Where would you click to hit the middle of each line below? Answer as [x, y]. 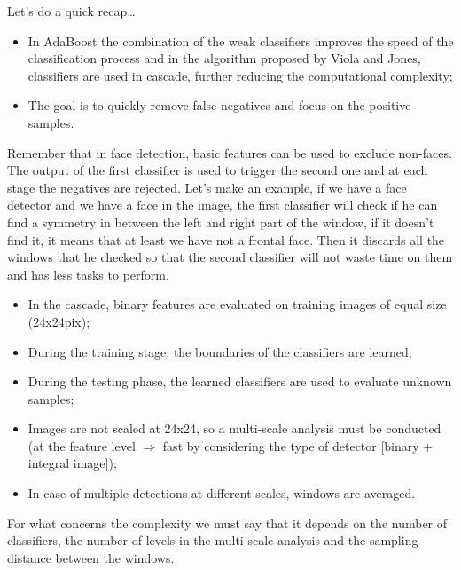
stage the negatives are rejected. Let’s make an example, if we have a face [207, 187]
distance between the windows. [91, 557]
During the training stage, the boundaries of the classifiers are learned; [220, 351]
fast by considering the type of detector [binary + [298, 445]
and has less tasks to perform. [88, 274]
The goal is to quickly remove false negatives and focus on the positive [219, 105]
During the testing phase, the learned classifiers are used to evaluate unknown [240, 381]
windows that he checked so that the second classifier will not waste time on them [230, 257]
